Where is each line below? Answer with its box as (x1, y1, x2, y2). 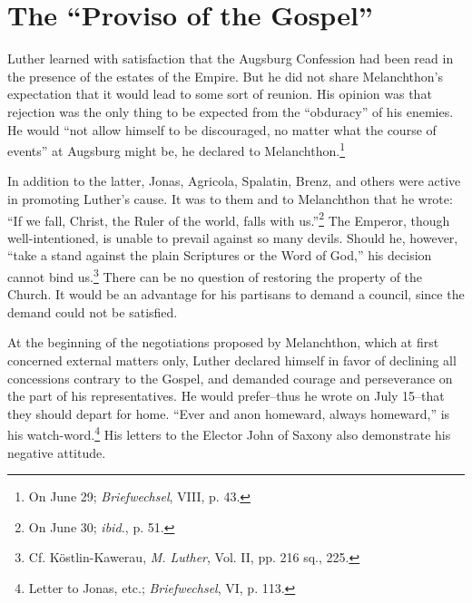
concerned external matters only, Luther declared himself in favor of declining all (7, 351, 457, 369)
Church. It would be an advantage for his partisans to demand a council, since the (7, 285, 465, 304)
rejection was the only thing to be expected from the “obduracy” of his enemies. (7, 102, 454, 121)
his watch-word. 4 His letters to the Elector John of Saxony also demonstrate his (7, 423, 451, 444)
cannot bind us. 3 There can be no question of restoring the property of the (7, 264, 423, 286)
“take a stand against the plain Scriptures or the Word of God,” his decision (7, 246, 432, 265)
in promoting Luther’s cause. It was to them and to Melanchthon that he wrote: (7, 189, 453, 208)
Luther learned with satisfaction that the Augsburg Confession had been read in (7, 49, 454, 68)
